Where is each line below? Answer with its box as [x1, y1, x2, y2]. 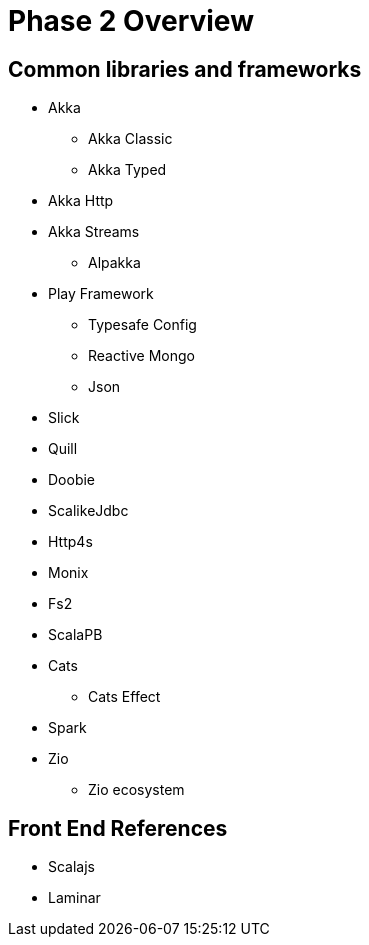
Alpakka [88, 254, 141, 272]
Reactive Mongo [88, 347, 195, 365]
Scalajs [48, 858, 96, 876]
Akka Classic [88, 130, 173, 148]
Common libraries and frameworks [8, 56, 362, 82]
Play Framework [48, 285, 154, 303]
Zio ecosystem [88, 781, 185, 799]
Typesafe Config [88, 316, 197, 334]
